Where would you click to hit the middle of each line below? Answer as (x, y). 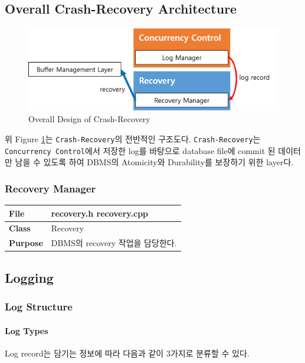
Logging (29, 277)
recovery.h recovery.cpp (100, 213)
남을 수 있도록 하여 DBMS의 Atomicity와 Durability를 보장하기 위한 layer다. (154, 162)
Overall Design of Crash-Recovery (89, 119)
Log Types (27, 330)
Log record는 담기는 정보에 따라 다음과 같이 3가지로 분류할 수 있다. (127, 353)
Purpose (26, 243)
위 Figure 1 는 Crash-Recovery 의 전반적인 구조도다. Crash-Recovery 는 (133, 138)
